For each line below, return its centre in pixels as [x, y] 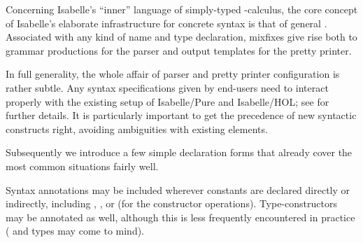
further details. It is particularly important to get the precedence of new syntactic [181, 115]
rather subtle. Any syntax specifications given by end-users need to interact [167, 87]
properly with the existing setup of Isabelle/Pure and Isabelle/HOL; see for [168, 101]
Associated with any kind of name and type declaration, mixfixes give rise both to [181, 37]
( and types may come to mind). [75, 231]
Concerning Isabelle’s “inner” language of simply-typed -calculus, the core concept [182, 9]
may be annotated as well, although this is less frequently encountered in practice [180, 217]
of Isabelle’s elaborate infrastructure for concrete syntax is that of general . [166, 23]
